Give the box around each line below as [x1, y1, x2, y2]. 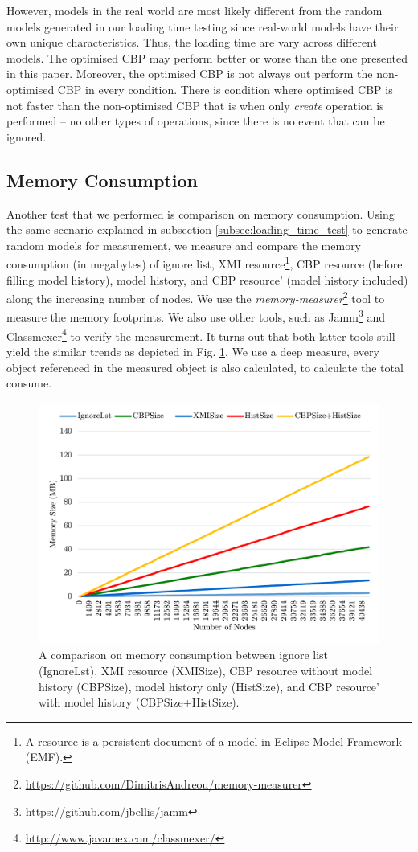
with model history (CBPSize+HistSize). [39, 694, 240, 711]
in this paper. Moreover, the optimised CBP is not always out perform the [6, 65, 373, 82]
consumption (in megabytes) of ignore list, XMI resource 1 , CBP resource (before [6, 253, 403, 272]
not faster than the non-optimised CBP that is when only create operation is [6, 96, 384, 113]
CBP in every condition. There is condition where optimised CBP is [57, 80, 393, 97]
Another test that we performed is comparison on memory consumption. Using [6, 205, 395, 222]
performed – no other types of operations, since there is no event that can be [6, 113, 385, 129]
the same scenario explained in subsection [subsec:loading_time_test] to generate [6, 221, 408, 238]
